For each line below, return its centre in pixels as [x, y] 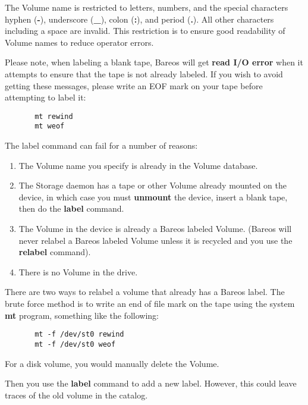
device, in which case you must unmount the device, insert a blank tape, [153, 197]
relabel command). [55, 252]
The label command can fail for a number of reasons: [101, 145]
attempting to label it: [45, 97]
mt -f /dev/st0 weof [75, 344]
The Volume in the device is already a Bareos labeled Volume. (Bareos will [155, 229]
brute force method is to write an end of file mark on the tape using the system [150, 303]
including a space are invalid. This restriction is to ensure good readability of [145, 31]
